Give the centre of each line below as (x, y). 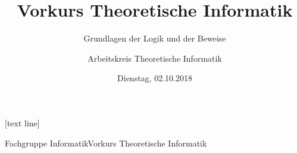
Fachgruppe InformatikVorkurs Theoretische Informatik (106, 143)
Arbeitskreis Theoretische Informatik (155, 58)
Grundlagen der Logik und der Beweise (155, 38)
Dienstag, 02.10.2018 (155, 78)
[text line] (22, 122)
